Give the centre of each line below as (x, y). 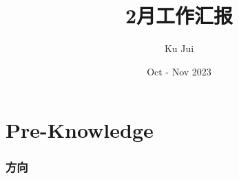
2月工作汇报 (179, 15)
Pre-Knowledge (80, 130)
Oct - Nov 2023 (179, 71)
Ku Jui (179, 48)
